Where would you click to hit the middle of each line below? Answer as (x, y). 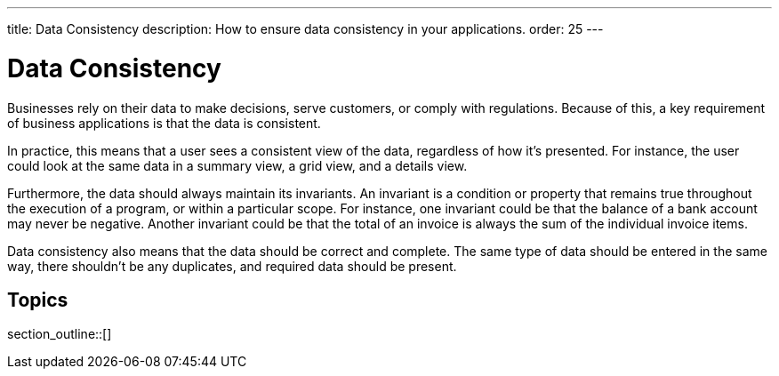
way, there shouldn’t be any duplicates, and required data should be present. (232, 266)
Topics (38, 300)
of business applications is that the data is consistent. (164, 123)
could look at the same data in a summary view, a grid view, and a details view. (237, 165)
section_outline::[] (60, 334)
